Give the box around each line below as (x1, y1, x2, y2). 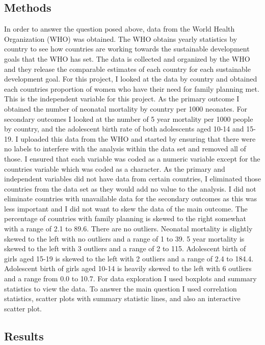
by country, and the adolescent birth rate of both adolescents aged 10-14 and (4, 123, 244, 134)
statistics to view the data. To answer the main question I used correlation (4, 283, 237, 294)
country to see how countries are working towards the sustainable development (4, 43, 250, 54)
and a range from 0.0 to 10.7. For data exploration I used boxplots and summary (4, 273, 257, 284)
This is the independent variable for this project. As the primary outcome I (4, 93, 240, 104)
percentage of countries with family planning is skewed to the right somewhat (4, 213, 246, 224)
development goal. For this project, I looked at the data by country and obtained (4, 73, 257, 84)
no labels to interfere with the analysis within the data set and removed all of (4, 143, 246, 154)
